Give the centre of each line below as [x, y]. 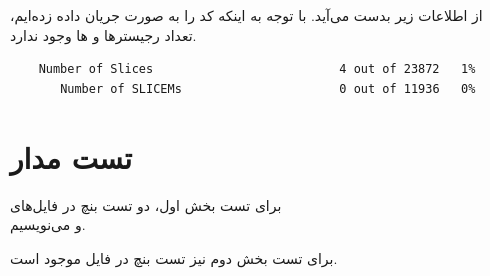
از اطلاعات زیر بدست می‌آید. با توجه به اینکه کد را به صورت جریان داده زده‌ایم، [246, 15]
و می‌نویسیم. [48, 224]
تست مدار [71, 156]
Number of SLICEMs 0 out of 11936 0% [268, 88]
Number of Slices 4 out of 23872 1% [257, 69]
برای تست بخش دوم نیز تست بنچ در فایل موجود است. [174, 257]
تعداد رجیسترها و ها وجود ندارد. [103, 34]
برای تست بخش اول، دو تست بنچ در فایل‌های [146, 204]
